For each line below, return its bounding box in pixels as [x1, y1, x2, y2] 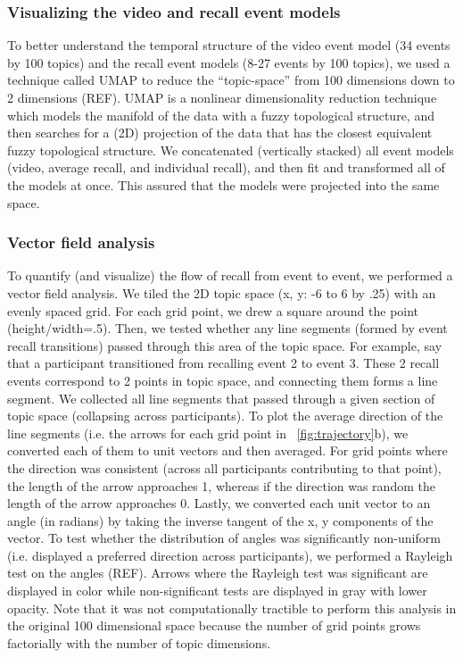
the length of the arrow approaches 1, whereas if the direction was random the [7, 476, 435, 495]
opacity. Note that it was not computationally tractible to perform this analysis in [7, 598, 457, 617]
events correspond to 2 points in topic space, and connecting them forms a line [7, 371, 438, 389]
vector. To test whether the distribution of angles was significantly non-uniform [7, 529, 441, 547]
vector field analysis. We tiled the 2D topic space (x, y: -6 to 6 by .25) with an [7, 283, 436, 302]
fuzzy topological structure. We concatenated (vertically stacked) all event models [7, 140, 454, 159]
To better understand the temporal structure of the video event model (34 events [7, 36, 451, 54]
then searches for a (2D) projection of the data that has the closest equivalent [7, 123, 433, 142]
